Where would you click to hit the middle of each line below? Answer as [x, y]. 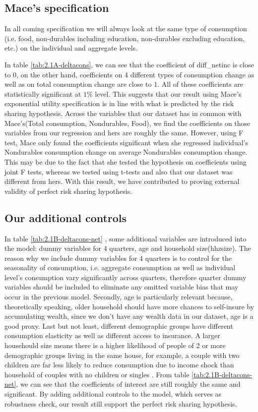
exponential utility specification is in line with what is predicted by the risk [119, 103]
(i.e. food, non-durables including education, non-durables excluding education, [125, 38]
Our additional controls [66, 217]
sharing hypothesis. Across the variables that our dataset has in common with [123, 113]
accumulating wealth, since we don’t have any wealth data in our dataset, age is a [129, 316]
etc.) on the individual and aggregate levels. [71, 48]
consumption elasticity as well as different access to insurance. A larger [112, 335]
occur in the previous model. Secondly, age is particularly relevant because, [119, 297]
